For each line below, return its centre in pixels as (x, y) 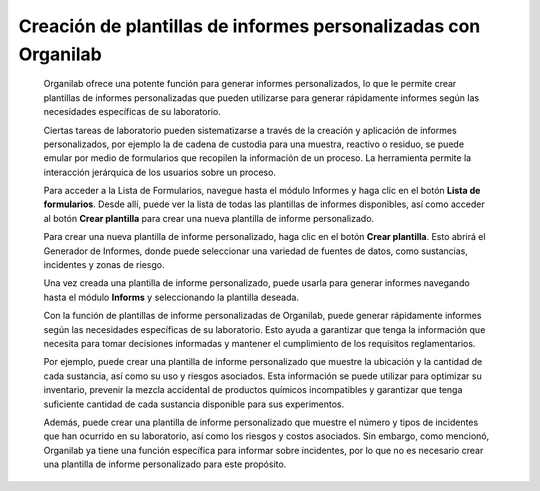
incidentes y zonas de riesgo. (104, 265)
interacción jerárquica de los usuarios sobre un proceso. (160, 172)
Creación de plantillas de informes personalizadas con (249, 26)
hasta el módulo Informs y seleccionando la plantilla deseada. (171, 297)
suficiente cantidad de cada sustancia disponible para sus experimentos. (194, 404)
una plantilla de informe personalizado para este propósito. (165, 464)
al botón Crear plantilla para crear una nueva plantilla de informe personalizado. (209, 218)
